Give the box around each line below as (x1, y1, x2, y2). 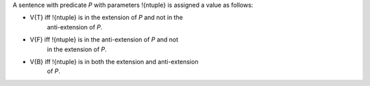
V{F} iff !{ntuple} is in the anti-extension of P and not (29, 35, 179, 44)
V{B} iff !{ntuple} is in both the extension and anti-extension (29, 57, 199, 66)
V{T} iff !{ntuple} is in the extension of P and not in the (29, 14, 183, 22)
